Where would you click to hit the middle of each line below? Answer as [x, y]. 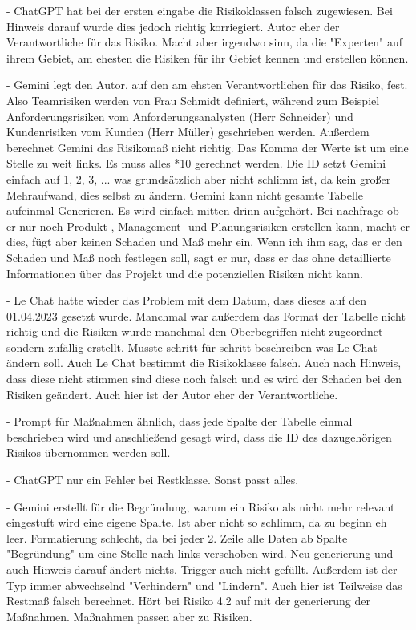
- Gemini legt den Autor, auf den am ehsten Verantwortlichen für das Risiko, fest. [207, 85]
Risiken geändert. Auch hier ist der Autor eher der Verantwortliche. [172, 394]
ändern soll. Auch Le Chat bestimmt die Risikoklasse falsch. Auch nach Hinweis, [204, 363]
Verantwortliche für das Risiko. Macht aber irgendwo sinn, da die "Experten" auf [204, 42]
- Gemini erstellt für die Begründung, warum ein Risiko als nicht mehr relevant [201, 506]
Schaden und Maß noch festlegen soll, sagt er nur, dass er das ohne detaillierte [199, 257]
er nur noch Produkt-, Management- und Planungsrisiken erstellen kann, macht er [208, 226]
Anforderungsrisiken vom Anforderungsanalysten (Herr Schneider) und [180, 116]
